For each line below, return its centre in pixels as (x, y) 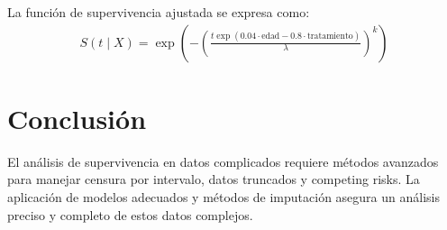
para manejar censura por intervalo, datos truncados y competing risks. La (214, 179)
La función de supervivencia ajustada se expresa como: (159, 12)
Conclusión (77, 118)
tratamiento (330, 37)
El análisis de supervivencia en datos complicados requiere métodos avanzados (223, 161)
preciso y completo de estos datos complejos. (130, 214)
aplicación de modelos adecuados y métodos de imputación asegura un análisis (223, 196)
